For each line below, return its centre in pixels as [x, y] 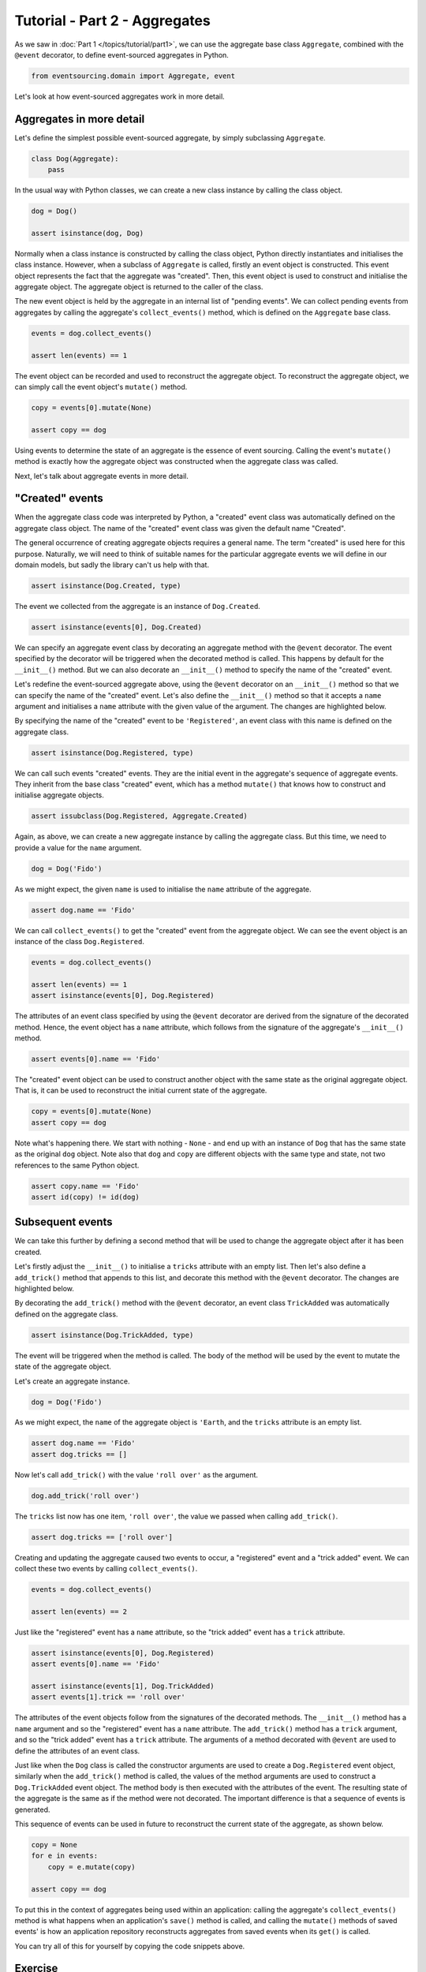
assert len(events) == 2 [79, 1612]
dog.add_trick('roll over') [85, 1496]
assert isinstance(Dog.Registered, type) [112, 753]
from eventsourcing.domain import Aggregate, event [133, 76]
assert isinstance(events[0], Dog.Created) [117, 627]
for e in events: [65, 1856]
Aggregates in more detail [80, 119]
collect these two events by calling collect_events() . [106, 1569]
